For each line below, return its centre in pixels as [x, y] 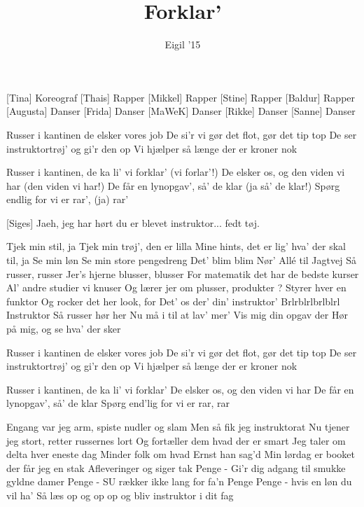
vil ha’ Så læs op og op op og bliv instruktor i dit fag [120, 495]
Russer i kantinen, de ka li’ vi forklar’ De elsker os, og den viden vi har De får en [180, 389]
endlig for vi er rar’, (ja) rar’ [68, 199]
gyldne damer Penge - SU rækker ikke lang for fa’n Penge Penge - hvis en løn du [179, 481]
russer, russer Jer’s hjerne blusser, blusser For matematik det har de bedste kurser [183, 273]
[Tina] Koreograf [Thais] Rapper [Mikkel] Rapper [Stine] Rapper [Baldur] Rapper [181, 97]
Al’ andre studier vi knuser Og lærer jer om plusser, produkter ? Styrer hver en [176, 287]
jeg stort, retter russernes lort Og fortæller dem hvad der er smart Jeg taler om [176, 440]
